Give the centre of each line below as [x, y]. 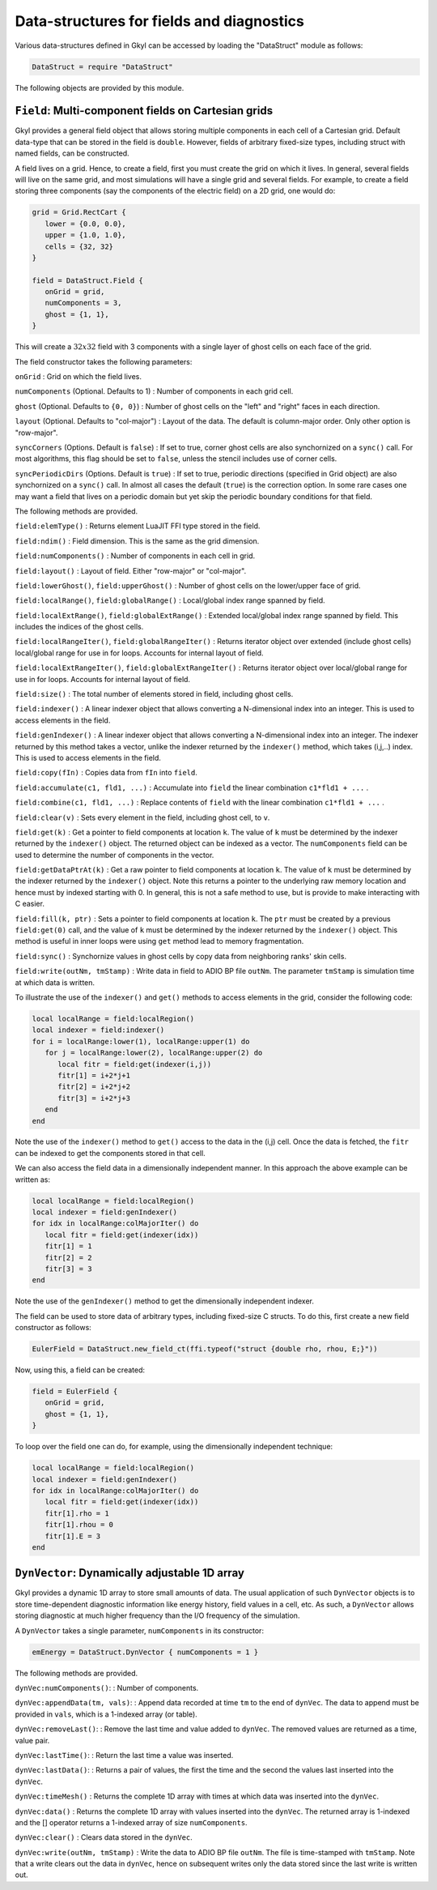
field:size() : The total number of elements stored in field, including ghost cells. [154, 694]
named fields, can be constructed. [72, 153]
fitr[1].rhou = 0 [79, 1525]
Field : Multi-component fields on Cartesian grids [144, 111]
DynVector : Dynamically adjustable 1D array [129, 1573]
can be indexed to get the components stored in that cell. [110, 1153]
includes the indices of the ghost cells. [79, 627]
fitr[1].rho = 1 [77, 1513]
